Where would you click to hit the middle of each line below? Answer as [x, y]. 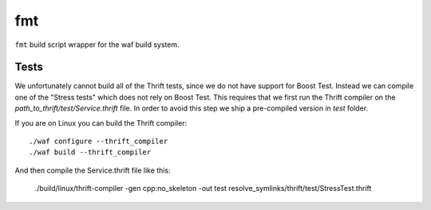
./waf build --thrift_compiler [90, 152]
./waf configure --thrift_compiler [99, 142]
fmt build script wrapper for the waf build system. [97, 45]
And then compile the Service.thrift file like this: [93, 170]
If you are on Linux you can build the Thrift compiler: [101, 122]
